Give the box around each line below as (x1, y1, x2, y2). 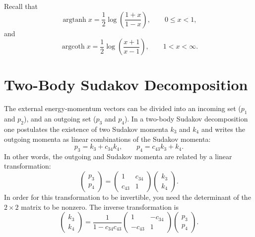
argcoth (62, 43, 85, 51)
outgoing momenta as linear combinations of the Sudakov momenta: (4, 133, 211, 144)
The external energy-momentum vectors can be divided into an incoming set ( (4, 103, 241, 114)
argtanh (63, 16, 86, 23)
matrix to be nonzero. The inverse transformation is (21, 201, 179, 212)
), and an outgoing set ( (23, 114, 96, 124)
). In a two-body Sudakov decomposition (124, 114, 248, 124)
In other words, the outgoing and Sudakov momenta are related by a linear (4, 151, 232, 161)
